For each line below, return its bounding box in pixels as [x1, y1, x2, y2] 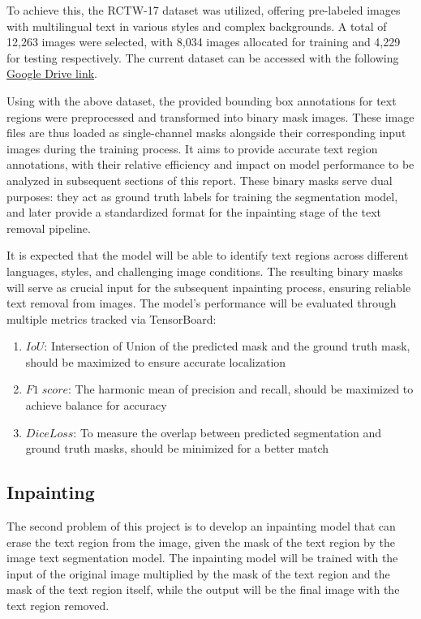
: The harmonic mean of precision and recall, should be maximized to [68, 380, 414, 398]
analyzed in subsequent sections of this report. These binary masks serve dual [6, 171, 393, 188]
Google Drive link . [6, 65, 97, 82]
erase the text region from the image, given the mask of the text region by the [6, 533, 395, 550]
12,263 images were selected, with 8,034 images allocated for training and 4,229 [6, 33, 401, 50]
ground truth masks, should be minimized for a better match [25, 440, 329, 457]
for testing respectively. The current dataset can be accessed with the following [6, 49, 399, 66]
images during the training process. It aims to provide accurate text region [6, 140, 378, 157]
